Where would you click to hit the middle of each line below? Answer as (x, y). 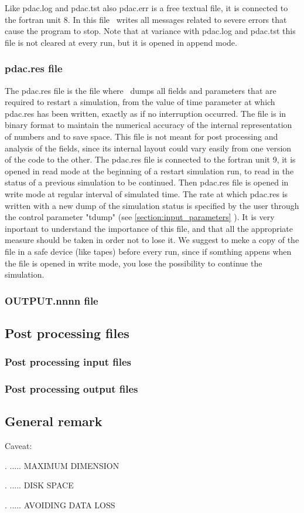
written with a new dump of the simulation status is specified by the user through (152, 205)
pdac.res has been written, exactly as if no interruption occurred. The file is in (146, 113)
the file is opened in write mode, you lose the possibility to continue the (134, 263)
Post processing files (67, 333)
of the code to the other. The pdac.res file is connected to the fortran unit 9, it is (150, 159)
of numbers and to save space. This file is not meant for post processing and (141, 136)
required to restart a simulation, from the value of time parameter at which (140, 102)
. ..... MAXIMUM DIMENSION (62, 465)
